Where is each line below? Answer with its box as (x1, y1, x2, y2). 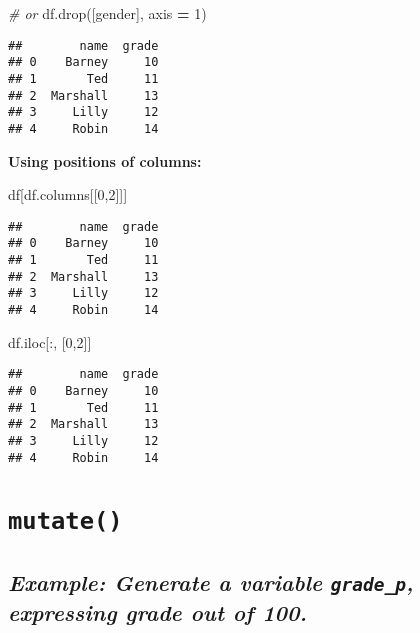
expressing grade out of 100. (8, 597, 307, 628)
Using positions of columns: (8, 150, 202, 171)
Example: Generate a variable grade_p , (8, 567, 414, 598)
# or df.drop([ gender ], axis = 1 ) (8, 3, 207, 23)
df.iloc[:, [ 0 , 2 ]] (8, 331, 92, 352)
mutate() (8, 507, 123, 536)
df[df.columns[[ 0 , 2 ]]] (8, 184, 128, 205)
